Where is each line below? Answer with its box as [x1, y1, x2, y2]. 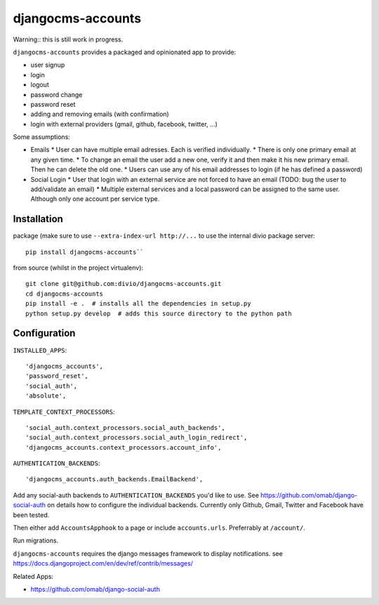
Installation [13, 213, 63, 225]
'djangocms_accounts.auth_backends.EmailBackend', [25, 475, 204, 483]
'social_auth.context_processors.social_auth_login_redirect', [25, 434, 248, 442]
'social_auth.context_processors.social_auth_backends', [25, 424, 226, 431]
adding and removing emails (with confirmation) [30, 110, 170, 119]
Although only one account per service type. [30, 195, 160, 203]
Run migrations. [13, 536, 59, 545]
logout [30, 81, 49, 89]
